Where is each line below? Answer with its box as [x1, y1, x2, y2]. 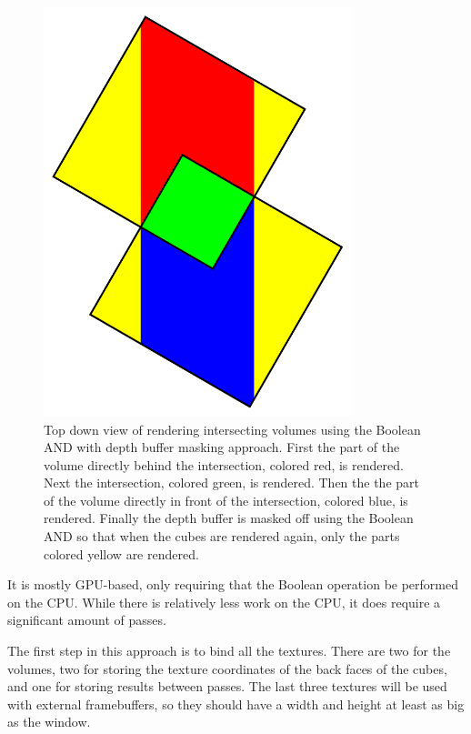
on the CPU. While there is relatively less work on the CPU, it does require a [7, 592, 441, 611]
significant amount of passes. [7, 610, 166, 629]
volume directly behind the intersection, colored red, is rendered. [44, 455, 404, 474]
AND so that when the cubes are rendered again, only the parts [44, 527, 400, 546]
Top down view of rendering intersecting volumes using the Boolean [44, 419, 421, 438]
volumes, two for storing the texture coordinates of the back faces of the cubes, [7, 659, 447, 678]
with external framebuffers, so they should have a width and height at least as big [7, 694, 465, 713]
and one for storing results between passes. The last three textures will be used [7, 677, 447, 696]
